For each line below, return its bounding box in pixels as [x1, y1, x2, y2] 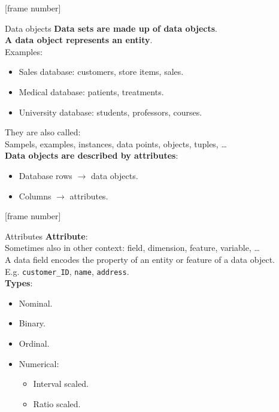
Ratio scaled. [33, 397, 81, 410]
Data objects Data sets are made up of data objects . [5, 22, 218, 34]
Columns [19, 189, 51, 202]
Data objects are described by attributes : [5, 149, 178, 162]
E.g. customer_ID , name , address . [5, 265, 129, 277]
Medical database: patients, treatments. [19, 85, 164, 98]
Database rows [19, 169, 72, 181]
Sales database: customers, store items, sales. [19, 65, 184, 78]
